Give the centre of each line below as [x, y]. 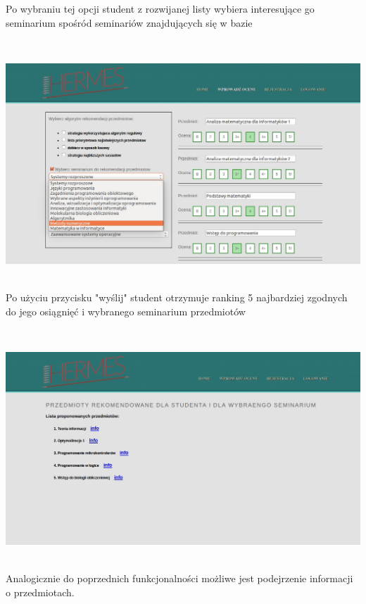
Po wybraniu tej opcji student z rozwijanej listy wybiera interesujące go [160, 8]
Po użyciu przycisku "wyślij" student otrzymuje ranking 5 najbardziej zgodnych [177, 297]
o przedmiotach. [40, 592]
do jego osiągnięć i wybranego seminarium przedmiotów [126, 311]
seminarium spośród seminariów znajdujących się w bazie [129, 22]
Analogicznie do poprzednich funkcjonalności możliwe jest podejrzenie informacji [179, 578]
